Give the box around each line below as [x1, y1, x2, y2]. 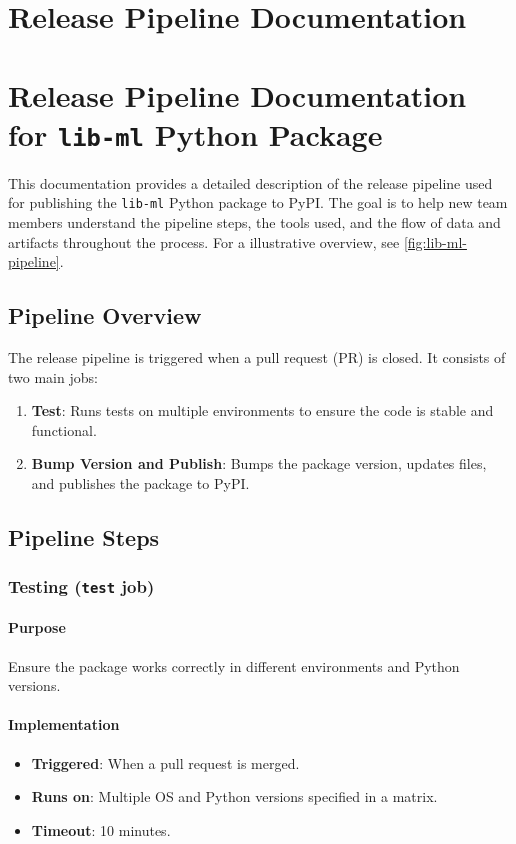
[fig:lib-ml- [403, 231, 467, 252]
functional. [31, 419, 97, 440]
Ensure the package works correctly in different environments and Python [8, 655, 460, 676]
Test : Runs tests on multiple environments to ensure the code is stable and [31, 400, 494, 421]
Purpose [8, 617, 66, 638]
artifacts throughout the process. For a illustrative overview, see [8, 231, 400, 252]
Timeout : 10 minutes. [31, 819, 171, 840]
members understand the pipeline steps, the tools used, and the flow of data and [8, 212, 501, 233]
